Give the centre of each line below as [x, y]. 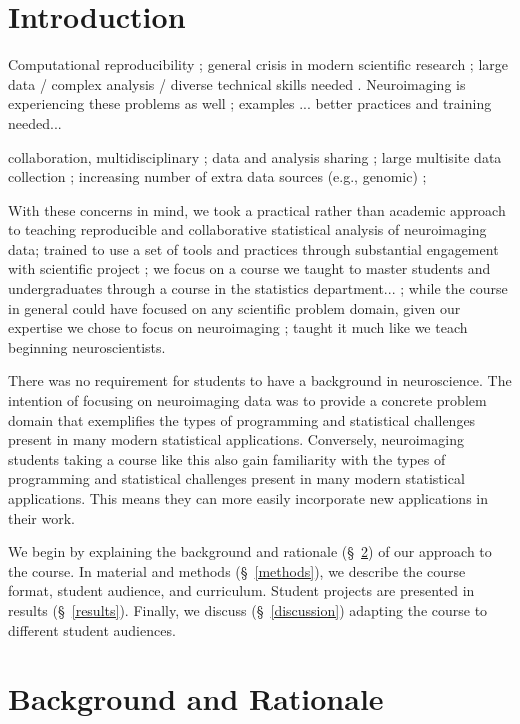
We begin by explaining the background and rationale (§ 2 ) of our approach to [250, 551]
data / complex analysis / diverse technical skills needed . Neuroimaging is [237, 83]
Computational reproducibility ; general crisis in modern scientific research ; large [258, 64]
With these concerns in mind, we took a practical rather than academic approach [257, 209]
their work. [41, 517]
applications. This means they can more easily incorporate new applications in [248, 498]
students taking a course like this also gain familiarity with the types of [227, 458]
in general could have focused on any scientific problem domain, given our [234, 307]
